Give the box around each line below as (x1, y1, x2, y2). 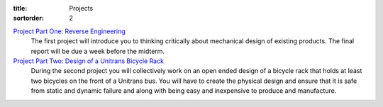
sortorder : (13, 14, 44, 23)
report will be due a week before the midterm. (30, 47, 165, 55)
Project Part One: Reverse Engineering (13, 27, 126, 35)
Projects (69, 4, 94, 12)
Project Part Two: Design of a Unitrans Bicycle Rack (13, 57, 165, 65)
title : (13, 4, 28, 12)
